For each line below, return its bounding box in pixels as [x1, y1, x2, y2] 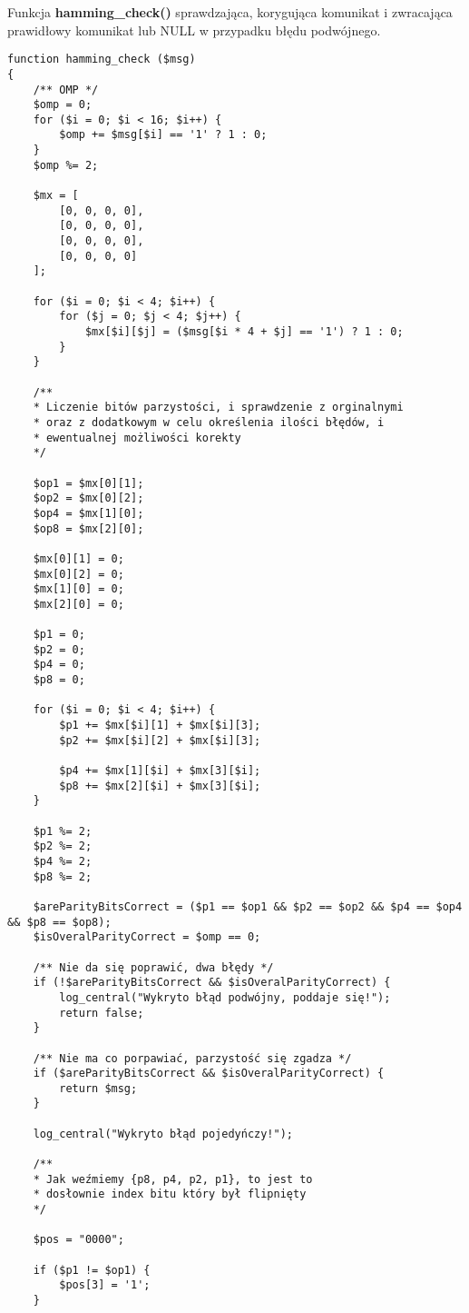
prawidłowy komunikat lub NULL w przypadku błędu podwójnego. [7, 20, 381, 39]
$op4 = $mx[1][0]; [33, 506, 144, 520]
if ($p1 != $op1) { [33, 1263, 151, 1277]
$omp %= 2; [33, 158, 99, 172]
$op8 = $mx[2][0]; [33, 522, 144, 535]
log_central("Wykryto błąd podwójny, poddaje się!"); [59, 990, 391, 1004]
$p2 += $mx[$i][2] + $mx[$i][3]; [59, 733, 261, 747]
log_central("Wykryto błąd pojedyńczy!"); [33, 1127, 293, 1140]
